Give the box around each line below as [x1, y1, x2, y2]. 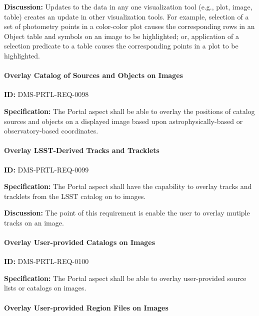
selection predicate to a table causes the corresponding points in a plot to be [4, 40, 238, 51]
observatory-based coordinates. [4, 125, 98, 136]
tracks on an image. [4, 217, 64, 227]
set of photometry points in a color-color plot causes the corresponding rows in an [4, 21, 255, 31]
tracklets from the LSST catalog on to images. [4, 190, 146, 201]
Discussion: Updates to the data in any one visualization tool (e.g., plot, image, [4, 1, 252, 11]
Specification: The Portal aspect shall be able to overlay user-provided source [4, 272, 246, 283]
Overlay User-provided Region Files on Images [4, 302, 168, 312]
